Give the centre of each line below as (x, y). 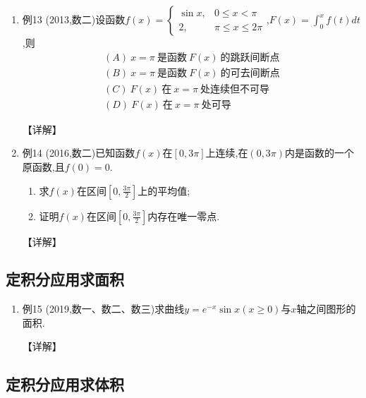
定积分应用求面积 (65, 279)
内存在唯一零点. (184, 216)
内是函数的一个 (320, 153)
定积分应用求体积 (65, 384)
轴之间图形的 (326, 309)
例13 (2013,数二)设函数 (74, 19)
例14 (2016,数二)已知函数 (79, 153)
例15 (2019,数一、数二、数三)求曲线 (103, 309)
